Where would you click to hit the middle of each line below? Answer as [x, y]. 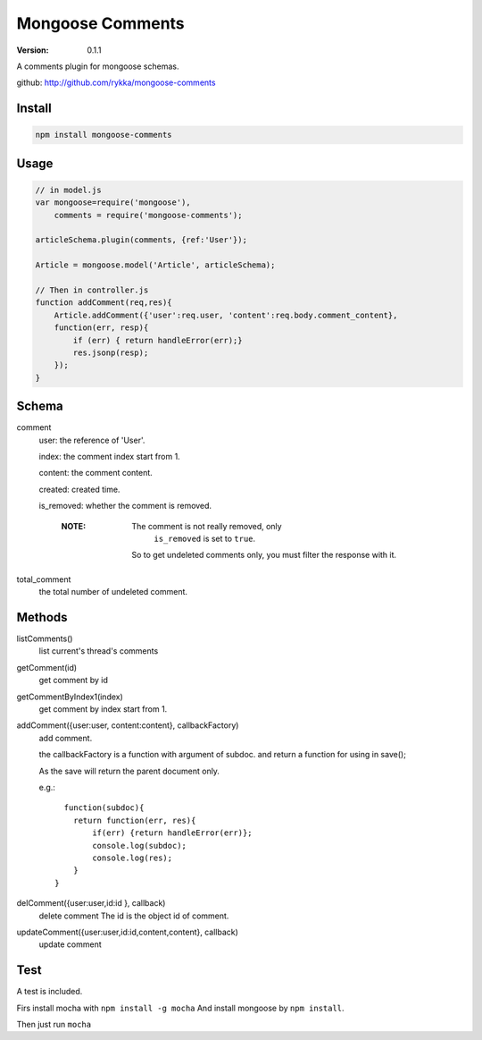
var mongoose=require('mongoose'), [113, 203]
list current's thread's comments [99, 651]
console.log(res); [133, 858]
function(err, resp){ [101, 328]
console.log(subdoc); [140, 846]
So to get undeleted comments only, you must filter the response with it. [264, 555]
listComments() [45, 638]
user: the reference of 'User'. [92, 440]
